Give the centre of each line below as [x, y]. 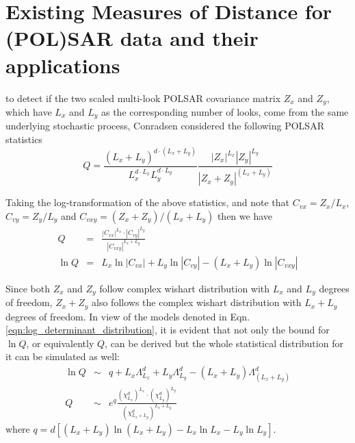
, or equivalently [60, 343]
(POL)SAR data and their [132, 38]
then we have [245, 215]
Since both [28, 288]
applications [63, 65]
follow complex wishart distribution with [185, 288]
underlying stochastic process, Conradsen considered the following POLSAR [165, 126]
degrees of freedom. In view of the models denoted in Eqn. [128, 316]
